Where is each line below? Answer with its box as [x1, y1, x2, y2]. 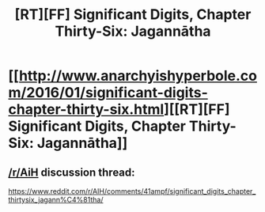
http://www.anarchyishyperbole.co [18, 67, 257, 85]
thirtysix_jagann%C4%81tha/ [8, 195, 104, 204]
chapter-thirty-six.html [8, 100, 165, 119]
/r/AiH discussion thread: [8, 165, 136, 179]
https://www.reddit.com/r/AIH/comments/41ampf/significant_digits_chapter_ [8, 187, 256, 195]
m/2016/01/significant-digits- [8, 84, 208, 102]
